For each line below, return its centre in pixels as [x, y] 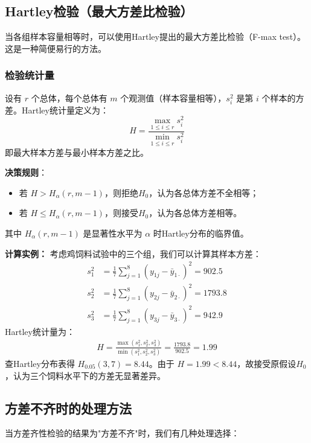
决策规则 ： [26, 172]
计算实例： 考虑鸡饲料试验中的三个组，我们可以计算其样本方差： [133, 253]
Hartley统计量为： [40, 331]
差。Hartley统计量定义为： [57, 110]
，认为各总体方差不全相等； [204, 192]
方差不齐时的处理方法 [68, 408]
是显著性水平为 [113, 233]
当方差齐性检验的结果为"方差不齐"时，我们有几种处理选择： [122, 433]
